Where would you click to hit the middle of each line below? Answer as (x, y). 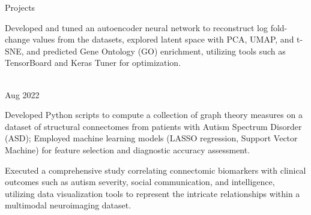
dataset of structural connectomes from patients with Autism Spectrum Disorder (153, 126)
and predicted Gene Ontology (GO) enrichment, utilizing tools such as (156, 51)
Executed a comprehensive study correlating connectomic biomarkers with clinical (155, 170)
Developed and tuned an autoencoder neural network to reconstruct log (136, 27)
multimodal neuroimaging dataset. (68, 205)
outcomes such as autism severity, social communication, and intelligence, (140, 182)
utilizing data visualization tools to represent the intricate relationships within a (152, 193)
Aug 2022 (22, 94)
